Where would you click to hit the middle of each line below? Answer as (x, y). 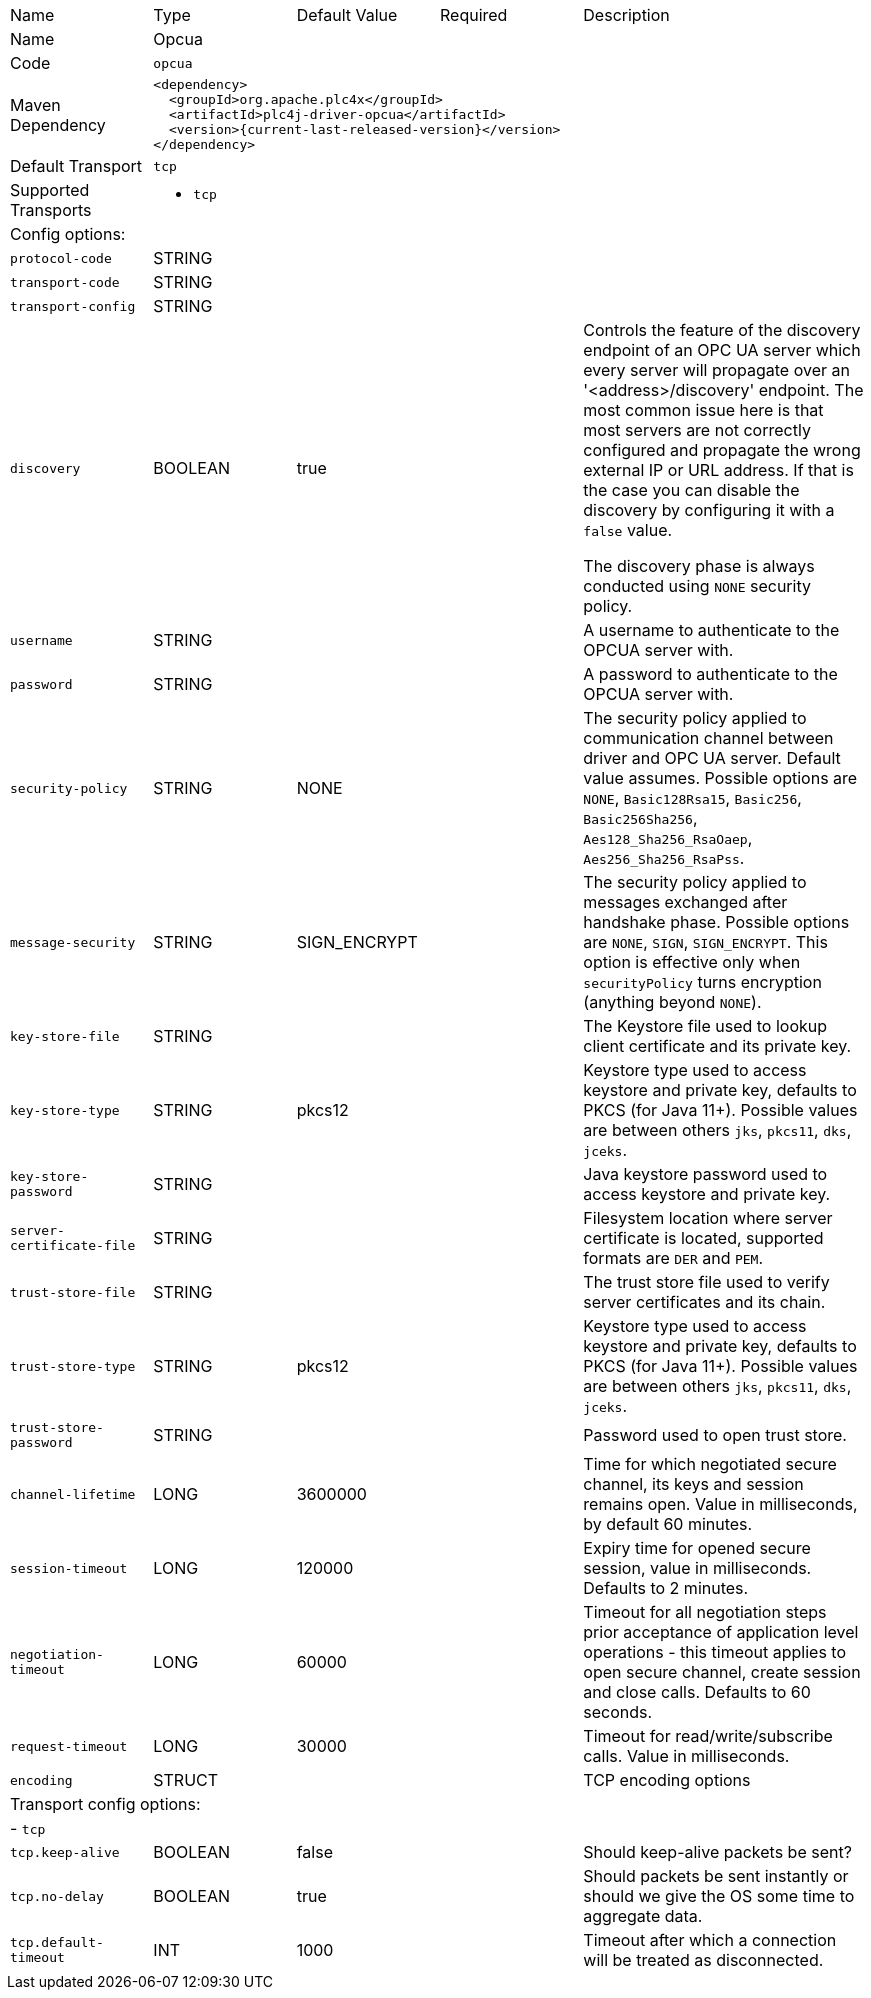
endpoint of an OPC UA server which (722, 350)
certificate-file (73, 1245)
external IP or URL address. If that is (718, 470)
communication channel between (708, 738)
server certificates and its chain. (704, 1302)
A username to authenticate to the (711, 630)
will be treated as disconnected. (703, 1960)
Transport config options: (105, 1804)
